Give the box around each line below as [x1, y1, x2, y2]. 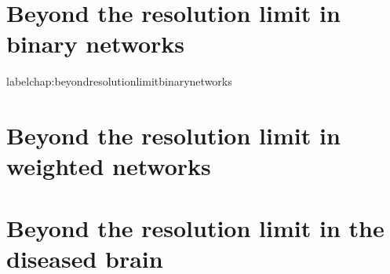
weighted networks [6, 150, 211, 182]
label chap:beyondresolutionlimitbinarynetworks [6, 73, 232, 90]
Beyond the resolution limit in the [6, 211, 385, 243]
